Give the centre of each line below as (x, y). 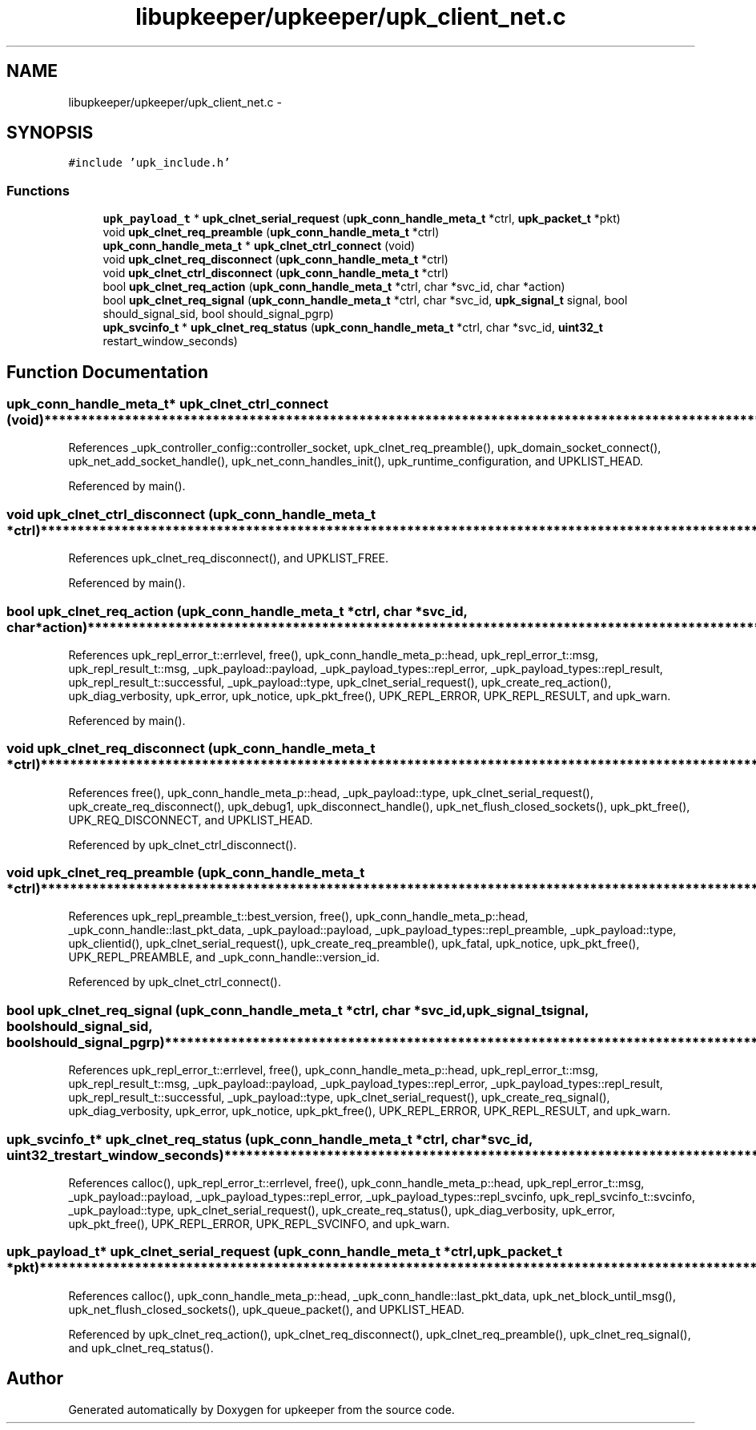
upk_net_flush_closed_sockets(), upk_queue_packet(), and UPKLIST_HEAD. (266, 1309)
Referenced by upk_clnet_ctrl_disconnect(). (183, 844)
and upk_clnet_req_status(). (141, 1347)
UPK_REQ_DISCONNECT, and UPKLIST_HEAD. (191, 820)
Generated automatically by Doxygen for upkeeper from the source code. (261, 1409)
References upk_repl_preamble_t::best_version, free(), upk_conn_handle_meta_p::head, (298, 916)
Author (35, 1379)
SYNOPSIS (50, 133)
